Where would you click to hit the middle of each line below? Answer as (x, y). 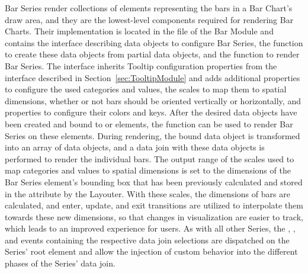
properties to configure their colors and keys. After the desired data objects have (151, 112)
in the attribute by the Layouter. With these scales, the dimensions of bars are (147, 193)
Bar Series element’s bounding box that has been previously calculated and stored (154, 182)
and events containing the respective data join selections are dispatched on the (147, 240)
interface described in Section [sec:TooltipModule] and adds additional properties (153, 77)
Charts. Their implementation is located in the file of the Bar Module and (139, 31)
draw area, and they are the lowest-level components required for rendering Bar (149, 19)
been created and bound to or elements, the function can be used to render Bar (149, 123)
